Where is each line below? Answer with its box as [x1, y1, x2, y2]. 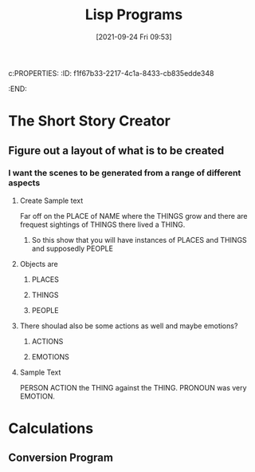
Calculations [8, 419, 94, 437]
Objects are [19, 259, 58, 268]
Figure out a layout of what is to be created [8, 144, 225, 157]
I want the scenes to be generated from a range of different [8, 168, 241, 179]
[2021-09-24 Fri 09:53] [95, 32, 173, 42]
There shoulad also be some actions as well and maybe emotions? [19, 321, 238, 331]
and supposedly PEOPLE [31, 244, 114, 253]
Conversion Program [8, 451, 114, 465]
